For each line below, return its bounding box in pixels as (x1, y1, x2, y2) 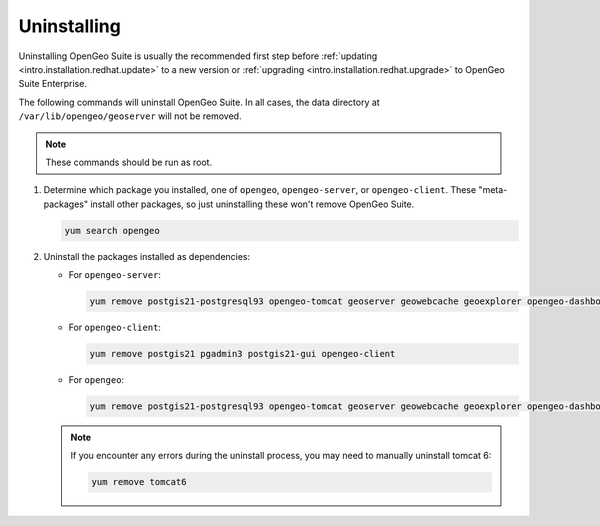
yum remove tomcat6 (91, 476, 187, 488)
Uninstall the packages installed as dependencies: (43, 250, 251, 262)
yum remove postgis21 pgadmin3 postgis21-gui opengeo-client (89, 348, 396, 359)
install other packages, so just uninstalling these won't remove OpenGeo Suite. (90, 198, 415, 210)
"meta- (478, 184, 508, 196)
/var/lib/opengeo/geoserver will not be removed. (18, 110, 242, 122)
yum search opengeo (64, 225, 160, 236)
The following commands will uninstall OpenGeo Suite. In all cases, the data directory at (18, 96, 380, 108)
